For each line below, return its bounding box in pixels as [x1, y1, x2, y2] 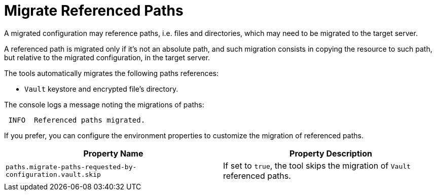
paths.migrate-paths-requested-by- [6, 163, 137, 171]
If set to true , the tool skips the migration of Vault [223, 160, 411, 171]
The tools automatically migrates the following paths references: [4, 68, 219, 77]
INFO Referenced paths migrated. [8, 115, 146, 124]
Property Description [289, 148, 372, 159]
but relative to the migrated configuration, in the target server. [4, 53, 210, 62]
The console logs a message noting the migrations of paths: [4, 100, 204, 109]
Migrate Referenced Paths [4, 2, 184, 19]
